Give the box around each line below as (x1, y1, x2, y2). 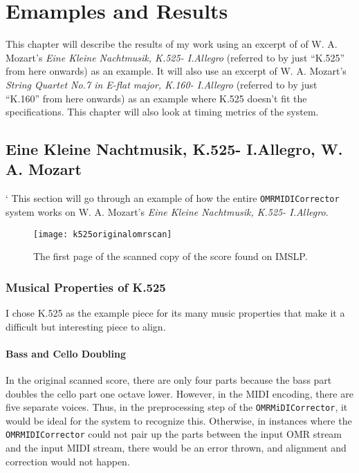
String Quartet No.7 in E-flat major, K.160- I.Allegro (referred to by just (6, 77, 317, 91)
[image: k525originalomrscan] (33, 229, 172, 239)
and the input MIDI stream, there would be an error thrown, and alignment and (6, 440, 347, 455)
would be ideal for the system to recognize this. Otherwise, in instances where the (6, 413, 352, 427)
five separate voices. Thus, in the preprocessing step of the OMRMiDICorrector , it (6, 400, 348, 414)
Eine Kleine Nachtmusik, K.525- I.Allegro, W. (6, 138, 343, 160)
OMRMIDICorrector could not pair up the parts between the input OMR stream (6, 427, 342, 441)
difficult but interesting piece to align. (6, 319, 166, 333)
